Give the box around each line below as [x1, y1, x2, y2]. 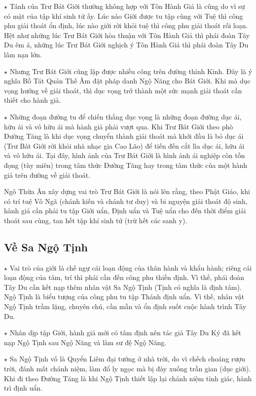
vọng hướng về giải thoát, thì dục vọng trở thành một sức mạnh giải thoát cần [4, 85, 242, 95]
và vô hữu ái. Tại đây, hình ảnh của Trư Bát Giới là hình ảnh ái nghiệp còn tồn [4, 150, 245, 160]
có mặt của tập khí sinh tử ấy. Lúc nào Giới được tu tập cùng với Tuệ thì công [4, 10, 243, 21]
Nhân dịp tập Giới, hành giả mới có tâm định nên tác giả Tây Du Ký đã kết [9, 327, 242, 338]
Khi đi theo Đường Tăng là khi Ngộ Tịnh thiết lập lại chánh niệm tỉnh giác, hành [4, 373, 252, 383]
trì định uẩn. [4, 383, 42, 393]
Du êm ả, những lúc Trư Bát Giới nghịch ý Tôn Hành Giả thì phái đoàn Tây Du [4, 40, 249, 50]
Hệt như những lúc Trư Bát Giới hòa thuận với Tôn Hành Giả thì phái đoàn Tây [4, 30, 250, 40]
